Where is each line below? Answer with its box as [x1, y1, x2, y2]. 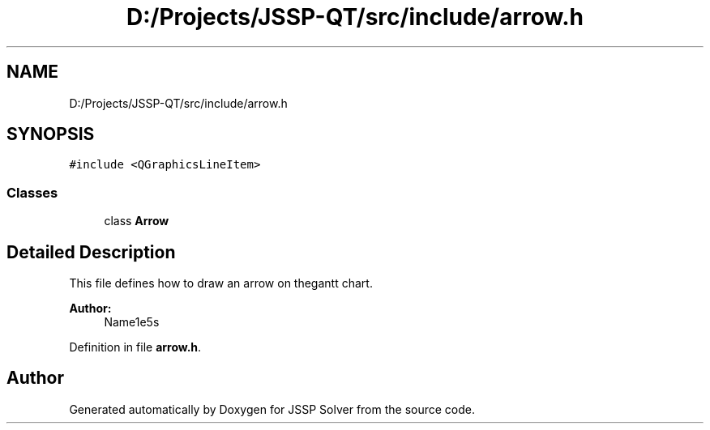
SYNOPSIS [6, 124, 95, 145]
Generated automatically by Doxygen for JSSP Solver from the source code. [69, 402, 476, 416]
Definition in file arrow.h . [69, 340, 202, 355]
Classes [6, 184, 58, 201]
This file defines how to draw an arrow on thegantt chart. [69, 276, 373, 291]
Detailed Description [6, 241, 176, 262]
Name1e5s [104, 315, 160, 330]
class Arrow [104, 214, 169, 228]
